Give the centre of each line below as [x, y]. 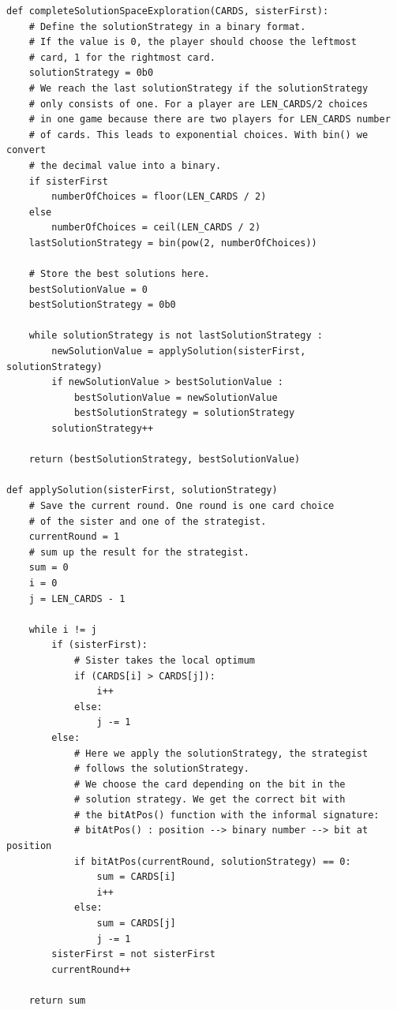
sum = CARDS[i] [136, 877]
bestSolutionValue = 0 [88, 289]
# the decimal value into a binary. [125, 165]
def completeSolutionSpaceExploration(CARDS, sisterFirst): [168, 11]
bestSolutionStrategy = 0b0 [102, 305]
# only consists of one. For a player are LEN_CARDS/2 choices [198, 104]
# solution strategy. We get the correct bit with [210, 800]
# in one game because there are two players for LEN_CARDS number [210, 120]
